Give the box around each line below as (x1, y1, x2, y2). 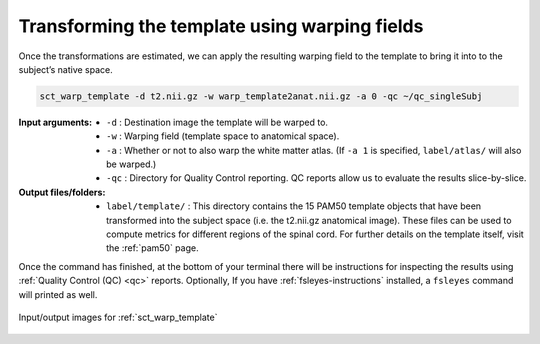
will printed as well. (18, 288, 98, 300)
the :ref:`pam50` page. (106, 242, 199, 254)
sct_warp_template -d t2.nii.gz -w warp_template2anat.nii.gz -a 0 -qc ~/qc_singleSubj (39, 90, 483, 102)
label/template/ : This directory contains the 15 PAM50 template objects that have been (106, 200, 482, 212)
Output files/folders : (18, 186, 106, 198)
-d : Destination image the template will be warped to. (106, 116, 329, 128)
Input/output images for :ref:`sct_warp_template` (18, 311, 218, 323)
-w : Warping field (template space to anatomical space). (106, 130, 340, 142)
